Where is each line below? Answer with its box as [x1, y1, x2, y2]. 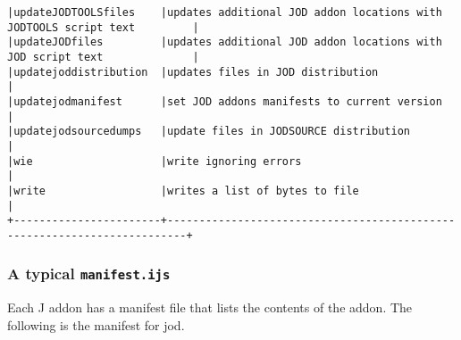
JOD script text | [7, 50, 199, 63]
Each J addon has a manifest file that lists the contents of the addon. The [7, 298, 413, 317]
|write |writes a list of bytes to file [7, 184, 359, 197]
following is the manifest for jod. [7, 315, 185, 334]
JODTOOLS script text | [7, 21, 199, 34]
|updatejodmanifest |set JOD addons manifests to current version [7, 95, 442, 108]
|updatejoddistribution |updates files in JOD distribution [7, 65, 379, 79]
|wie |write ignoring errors [7, 154, 302, 168]
